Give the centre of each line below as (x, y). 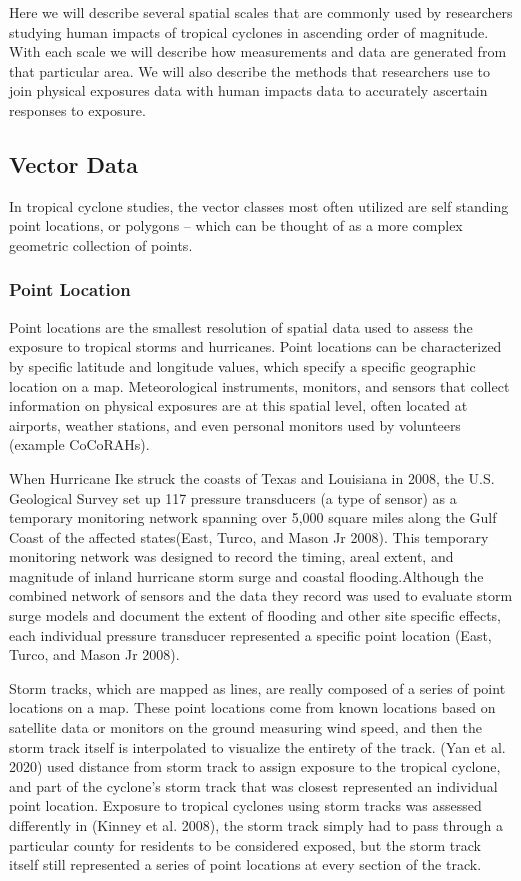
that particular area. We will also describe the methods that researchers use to (249, 70)
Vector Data (73, 163)
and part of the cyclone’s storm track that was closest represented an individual (253, 785)
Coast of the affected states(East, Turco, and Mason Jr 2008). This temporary (249, 536)
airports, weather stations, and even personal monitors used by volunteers (235, 424)
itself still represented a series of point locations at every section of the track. (245, 864)
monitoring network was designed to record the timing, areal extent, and (231, 556)
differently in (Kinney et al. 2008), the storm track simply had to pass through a (256, 825)
